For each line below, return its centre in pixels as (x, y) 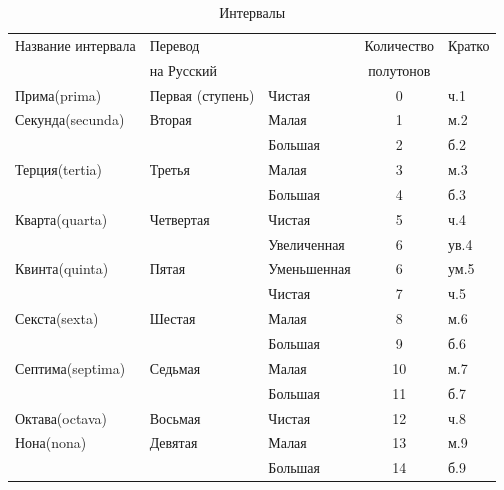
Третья (169, 169)
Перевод (174, 44)
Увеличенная (306, 243)
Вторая (170, 119)
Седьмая (175, 367)
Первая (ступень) (202, 94)
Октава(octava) (61, 417)
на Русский (183, 69)
